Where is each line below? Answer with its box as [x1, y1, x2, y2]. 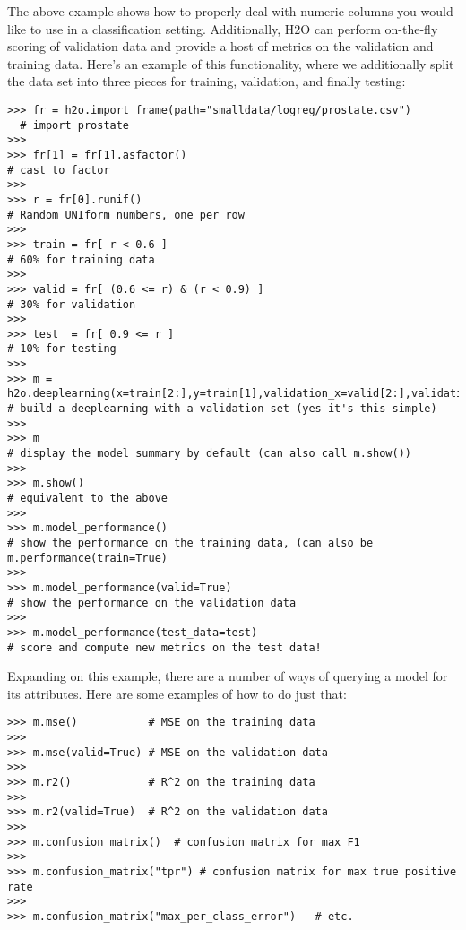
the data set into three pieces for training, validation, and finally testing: [7, 72, 406, 90]
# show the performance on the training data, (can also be [7, 537, 374, 549]
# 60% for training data [7, 253, 155, 266]
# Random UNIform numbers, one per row [7, 208, 245, 221]
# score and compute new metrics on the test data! [7, 641, 322, 654]
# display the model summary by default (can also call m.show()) [7, 447, 412, 461]
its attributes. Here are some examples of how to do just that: [7, 684, 347, 702]
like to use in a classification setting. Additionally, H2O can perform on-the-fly [7, 19, 438, 38]
